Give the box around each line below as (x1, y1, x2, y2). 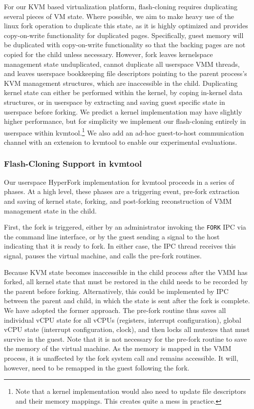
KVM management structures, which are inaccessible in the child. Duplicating (4, 78, 238, 88)
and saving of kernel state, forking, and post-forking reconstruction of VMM (4, 195, 232, 206)
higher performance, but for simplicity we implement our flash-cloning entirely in (4, 116, 246, 126)
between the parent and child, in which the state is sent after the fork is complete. (4, 295, 250, 306)
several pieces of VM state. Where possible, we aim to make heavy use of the (4, 11, 234, 21)
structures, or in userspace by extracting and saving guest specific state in (4, 97, 225, 107)
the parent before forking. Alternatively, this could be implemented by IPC (4, 286, 229, 296)
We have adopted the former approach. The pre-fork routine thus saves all (4, 305, 226, 315)
